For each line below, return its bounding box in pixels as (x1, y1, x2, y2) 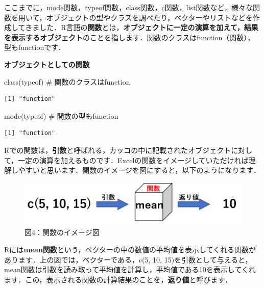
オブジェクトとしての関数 (4, 59, 90, 69)
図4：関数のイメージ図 (25, 227, 100, 238)
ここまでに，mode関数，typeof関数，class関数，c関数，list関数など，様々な (4, 2, 253, 12)
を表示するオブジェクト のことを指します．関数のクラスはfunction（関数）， (4, 32, 255, 42)
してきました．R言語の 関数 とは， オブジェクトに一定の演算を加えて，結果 (11, 22, 258, 33)
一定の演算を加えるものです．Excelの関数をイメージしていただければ (18, 154, 249, 165)
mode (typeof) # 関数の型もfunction (4, 110, 118, 121)
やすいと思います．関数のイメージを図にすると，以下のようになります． (18, 165, 261, 175)
